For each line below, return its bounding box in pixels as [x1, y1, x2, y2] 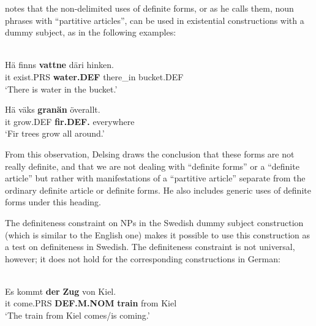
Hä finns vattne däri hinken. [5, 58, 114, 71]
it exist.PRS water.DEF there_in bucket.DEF [5, 70, 184, 83]
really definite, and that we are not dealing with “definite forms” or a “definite [5, 159, 299, 172]
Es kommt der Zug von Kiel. [5, 284, 116, 297]
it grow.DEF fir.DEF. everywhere [5, 115, 135, 127]
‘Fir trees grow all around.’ [5, 127, 105, 140]
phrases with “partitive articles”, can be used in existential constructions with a [5, 13, 304, 26]
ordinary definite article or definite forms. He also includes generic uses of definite [5, 183, 311, 196]
